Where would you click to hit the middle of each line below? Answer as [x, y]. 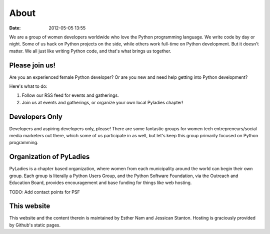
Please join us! [32, 65]
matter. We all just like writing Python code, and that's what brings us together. [90, 51]
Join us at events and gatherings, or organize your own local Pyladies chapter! [102, 102]
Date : [15, 28]
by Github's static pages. [35, 225]
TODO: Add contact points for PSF [44, 192]
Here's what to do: [28, 86]
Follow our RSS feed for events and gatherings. [70, 95]
